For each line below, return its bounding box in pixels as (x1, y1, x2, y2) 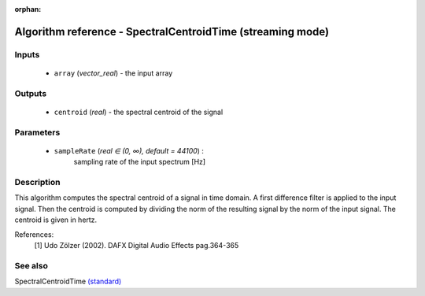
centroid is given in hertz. (14, 215, 98, 224)
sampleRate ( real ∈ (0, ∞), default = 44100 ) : (54, 146, 205, 155)
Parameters (14, 127, 61, 138)
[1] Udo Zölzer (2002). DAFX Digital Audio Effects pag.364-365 (34, 240, 239, 250)
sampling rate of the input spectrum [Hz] (73, 157, 206, 167)
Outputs (14, 87, 47, 98)
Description (14, 177, 61, 188)
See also (14, 260, 49, 271)
